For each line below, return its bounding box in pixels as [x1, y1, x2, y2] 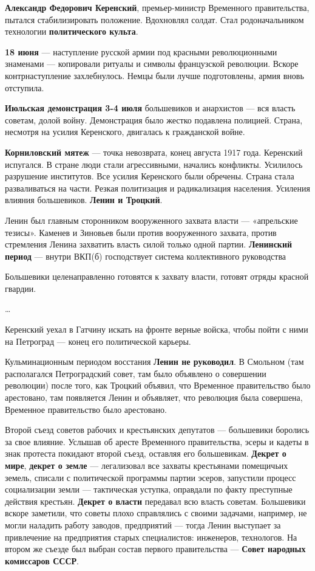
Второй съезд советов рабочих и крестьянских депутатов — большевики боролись [5, 423, 310, 436]
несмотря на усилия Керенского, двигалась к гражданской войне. [5, 125, 245, 138]
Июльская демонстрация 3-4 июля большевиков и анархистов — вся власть [5, 102, 296, 114]
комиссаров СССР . [5, 554, 79, 567]
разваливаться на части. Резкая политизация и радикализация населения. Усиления [5, 181, 310, 194]
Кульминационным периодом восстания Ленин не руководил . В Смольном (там [5, 355, 304, 368]
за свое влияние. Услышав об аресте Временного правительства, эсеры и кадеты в [5, 435, 309, 448]
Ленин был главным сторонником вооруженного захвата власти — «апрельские [5, 213, 298, 226]
